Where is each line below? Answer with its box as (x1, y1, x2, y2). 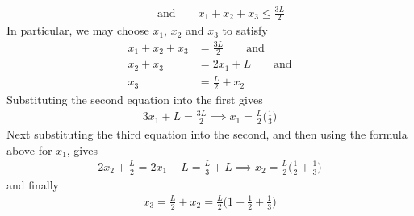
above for (6, 141, 52, 158)
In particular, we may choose (6, 22, 149, 39)
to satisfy (222, 22, 268, 39)
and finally (6, 176, 59, 193)
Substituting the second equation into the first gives (6, 91, 263, 108)
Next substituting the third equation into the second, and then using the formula (6, 126, 408, 143)
